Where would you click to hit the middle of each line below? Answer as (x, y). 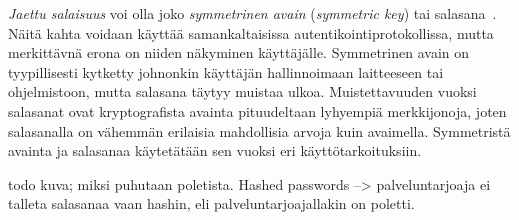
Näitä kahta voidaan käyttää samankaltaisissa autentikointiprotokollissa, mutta (251, 32)
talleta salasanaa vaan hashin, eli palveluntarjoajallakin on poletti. (211, 203)
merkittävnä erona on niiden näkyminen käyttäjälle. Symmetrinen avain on (239, 52)
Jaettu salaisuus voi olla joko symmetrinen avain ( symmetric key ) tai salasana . (252, 13)
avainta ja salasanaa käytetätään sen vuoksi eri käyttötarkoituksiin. (215, 150)
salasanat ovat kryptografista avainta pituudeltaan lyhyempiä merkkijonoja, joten (257, 110)
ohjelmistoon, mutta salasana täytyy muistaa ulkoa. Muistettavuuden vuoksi (242, 91)
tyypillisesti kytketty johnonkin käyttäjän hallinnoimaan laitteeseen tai (226, 71)
